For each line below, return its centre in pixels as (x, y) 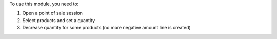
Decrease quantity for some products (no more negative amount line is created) (106, 28)
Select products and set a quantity (59, 20)
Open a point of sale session (53, 13)
